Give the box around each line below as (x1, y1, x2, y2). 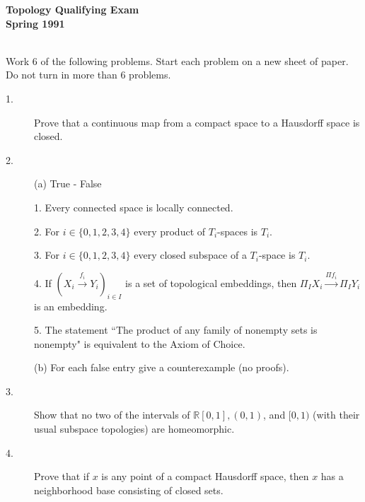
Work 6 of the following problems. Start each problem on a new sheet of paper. (6, 53, 349, 68)
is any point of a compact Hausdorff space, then (101, 469, 309, 484)
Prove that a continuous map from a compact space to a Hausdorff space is (34, 115, 360, 129)
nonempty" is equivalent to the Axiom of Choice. (34, 336, 245, 351)
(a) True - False (34, 176, 102, 191)
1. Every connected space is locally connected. (34, 199, 233, 214)
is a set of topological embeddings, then (125, 275, 297, 290)
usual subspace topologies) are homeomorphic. (34, 421, 235, 436)
